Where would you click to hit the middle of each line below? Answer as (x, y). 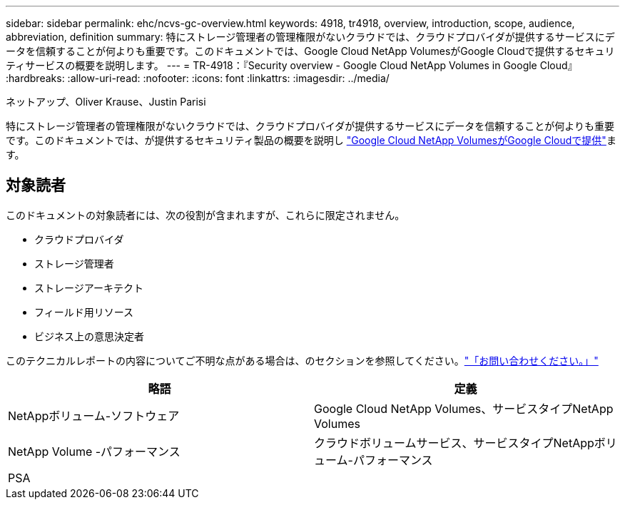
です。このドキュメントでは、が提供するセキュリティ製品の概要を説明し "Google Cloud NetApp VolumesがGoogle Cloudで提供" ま (311, 140)
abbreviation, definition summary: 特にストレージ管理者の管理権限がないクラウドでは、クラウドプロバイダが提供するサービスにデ (310, 37)
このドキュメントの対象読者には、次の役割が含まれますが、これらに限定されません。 (205, 215)
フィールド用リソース (84, 312)
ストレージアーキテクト (89, 287)
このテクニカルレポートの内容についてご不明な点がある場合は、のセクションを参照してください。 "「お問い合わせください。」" (302, 360)
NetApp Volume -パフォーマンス (94, 451)
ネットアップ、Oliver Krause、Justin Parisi (106, 102)
